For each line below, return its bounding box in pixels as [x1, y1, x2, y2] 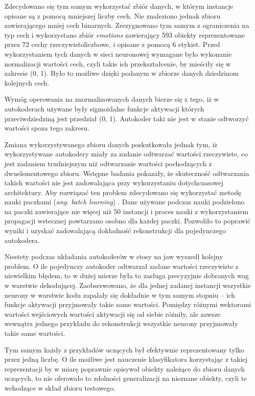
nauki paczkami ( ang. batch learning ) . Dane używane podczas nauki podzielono [4, 197, 245, 207]
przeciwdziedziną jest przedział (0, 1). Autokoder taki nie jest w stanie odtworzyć [4, 113, 249, 123]
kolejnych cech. [4, 77, 49, 88]
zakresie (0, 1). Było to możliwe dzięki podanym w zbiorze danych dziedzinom [4, 68, 239, 78]
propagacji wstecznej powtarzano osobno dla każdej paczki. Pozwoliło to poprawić [4, 216, 251, 226]
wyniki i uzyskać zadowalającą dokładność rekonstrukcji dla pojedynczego [4, 225, 226, 236]
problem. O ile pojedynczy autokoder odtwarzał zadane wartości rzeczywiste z [4, 261, 239, 271]
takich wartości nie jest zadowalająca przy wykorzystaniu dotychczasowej [4, 177, 224, 188]
